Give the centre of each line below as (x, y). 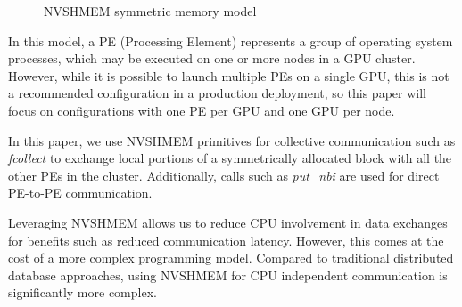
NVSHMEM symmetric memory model (150, 11)
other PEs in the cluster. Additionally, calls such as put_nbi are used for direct (224, 175)
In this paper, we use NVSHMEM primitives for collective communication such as (232, 140)
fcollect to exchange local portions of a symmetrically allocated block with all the (230, 158)
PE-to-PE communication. (80, 193)
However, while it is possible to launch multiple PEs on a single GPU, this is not (229, 75)
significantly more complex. (82, 292)
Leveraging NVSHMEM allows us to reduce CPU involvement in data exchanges (228, 222)
